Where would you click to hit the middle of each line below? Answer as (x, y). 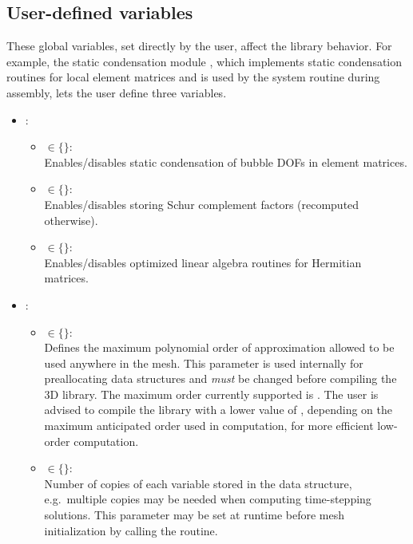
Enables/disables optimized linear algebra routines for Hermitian (203, 262)
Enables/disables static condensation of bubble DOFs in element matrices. (226, 162)
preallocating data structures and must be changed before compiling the (220, 378)
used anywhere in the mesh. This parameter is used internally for (204, 363)
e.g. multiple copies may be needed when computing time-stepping (208, 499)
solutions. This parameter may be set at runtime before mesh (194, 515)
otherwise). (71, 220)
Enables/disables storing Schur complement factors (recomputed (202, 204)
